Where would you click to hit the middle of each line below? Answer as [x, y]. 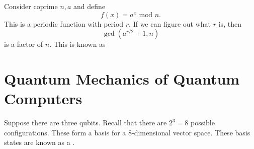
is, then [230, 23]
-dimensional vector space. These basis [191, 132]
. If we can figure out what [170, 23]
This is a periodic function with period [64, 23]
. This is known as [77, 44]
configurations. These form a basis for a [65, 132]
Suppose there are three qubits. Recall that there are [86, 123]
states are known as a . [39, 142]
